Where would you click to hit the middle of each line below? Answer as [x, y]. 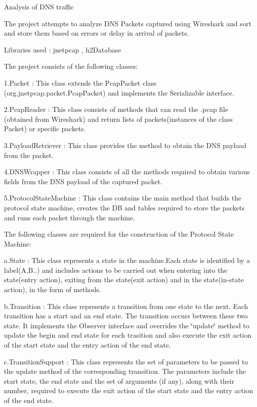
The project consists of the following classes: [71, 66]
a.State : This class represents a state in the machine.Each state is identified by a [127, 260]
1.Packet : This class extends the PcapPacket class [80, 82]
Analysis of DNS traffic [39, 6]
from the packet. [29, 155]
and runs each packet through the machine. [69, 217]
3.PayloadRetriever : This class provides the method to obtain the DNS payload [125, 145]
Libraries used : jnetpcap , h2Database [63, 49]
